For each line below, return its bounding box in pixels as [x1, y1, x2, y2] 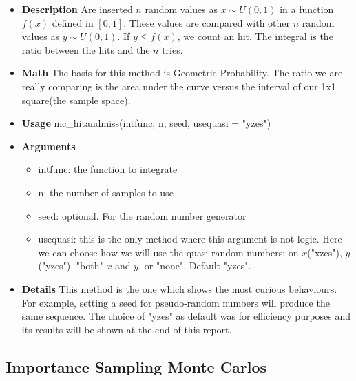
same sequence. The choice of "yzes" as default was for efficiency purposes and [21, 309, 351, 323]
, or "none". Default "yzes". [138, 258, 251, 273]
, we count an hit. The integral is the [177, 29, 333, 43]
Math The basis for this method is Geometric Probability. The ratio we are [21, 65, 343, 80]
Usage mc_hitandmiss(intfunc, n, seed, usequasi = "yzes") [21, 116, 271, 130]
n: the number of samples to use [38, 185, 174, 199]
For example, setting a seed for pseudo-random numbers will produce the [21, 295, 330, 309]
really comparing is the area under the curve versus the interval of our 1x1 [21, 79, 336, 93]
